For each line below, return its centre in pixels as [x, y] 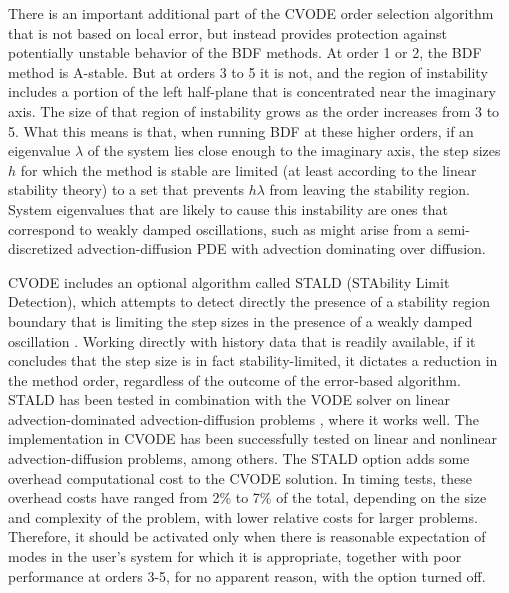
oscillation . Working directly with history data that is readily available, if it [242, 340]
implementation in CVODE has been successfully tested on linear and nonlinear [252, 438]
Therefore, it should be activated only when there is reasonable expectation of [247, 536]
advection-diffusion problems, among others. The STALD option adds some [239, 458]
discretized [40, 248]
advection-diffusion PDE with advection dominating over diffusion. [281, 248]
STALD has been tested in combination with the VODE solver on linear [229, 399]
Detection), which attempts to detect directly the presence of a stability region [249, 301]
